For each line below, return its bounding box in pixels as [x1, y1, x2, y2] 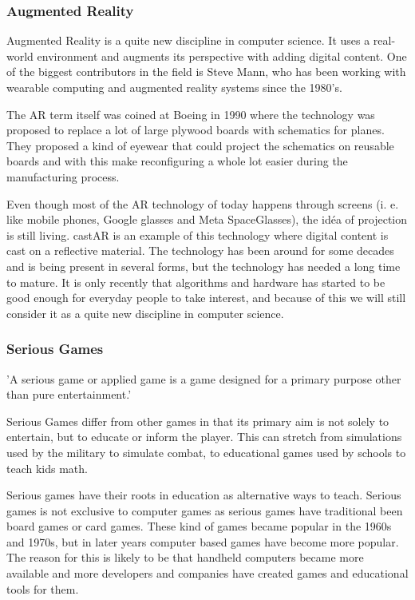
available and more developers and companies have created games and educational [6, 565, 409, 582]
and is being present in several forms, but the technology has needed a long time [6, 257, 401, 274]
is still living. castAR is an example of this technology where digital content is [6, 226, 389, 243]
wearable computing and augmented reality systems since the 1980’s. [6, 79, 342, 95]
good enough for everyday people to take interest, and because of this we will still [6, 289, 406, 306]
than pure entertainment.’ [6, 386, 132, 403]
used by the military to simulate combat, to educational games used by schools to [6, 443, 406, 460]
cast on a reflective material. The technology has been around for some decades [6, 242, 394, 259]
